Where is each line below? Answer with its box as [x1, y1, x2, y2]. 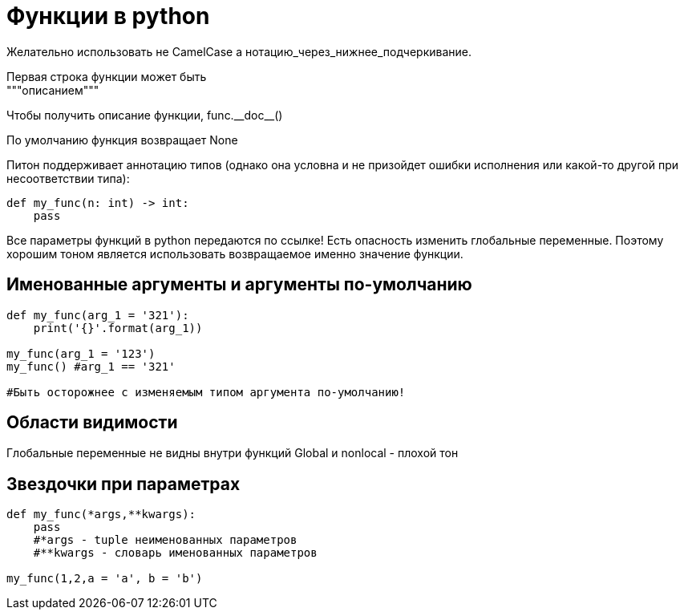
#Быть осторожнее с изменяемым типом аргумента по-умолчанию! [6, 385, 406, 399]
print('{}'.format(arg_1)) [33, 321, 203, 334]
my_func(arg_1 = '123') [6, 346, 156, 360]
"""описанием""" [6, 83, 99, 97]
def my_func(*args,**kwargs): [6, 508, 196, 521]
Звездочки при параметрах [6, 473, 241, 494]
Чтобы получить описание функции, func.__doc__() [6, 107, 283, 122]
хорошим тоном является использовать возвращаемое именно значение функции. [6, 246, 463, 261]
